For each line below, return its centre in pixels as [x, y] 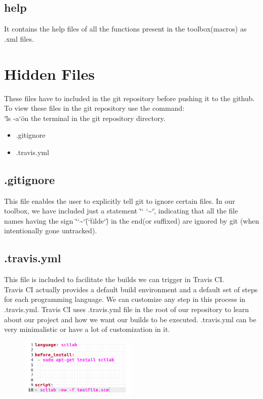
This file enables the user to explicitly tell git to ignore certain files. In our [120, 201]
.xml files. [19, 38]
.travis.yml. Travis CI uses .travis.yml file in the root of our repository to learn [127, 309]
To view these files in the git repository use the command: [94, 108]
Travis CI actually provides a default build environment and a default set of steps [131, 289]
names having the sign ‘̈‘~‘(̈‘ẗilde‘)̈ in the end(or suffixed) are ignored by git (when [132, 220]
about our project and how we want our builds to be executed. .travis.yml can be [130, 319]
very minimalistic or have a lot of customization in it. [87, 329]
